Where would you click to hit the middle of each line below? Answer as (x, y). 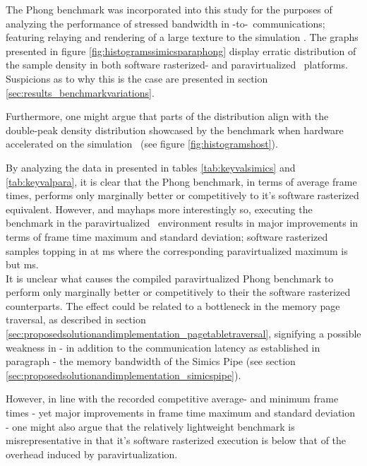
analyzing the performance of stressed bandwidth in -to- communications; (166, 23)
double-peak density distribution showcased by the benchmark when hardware (175, 130)
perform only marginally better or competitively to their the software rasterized (178, 292)
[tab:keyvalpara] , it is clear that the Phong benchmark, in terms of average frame (181, 181)
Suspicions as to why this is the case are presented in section (137, 78)
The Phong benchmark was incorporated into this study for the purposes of (169, 9)
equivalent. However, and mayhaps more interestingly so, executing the (159, 209)
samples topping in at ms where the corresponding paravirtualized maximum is (177, 250)
